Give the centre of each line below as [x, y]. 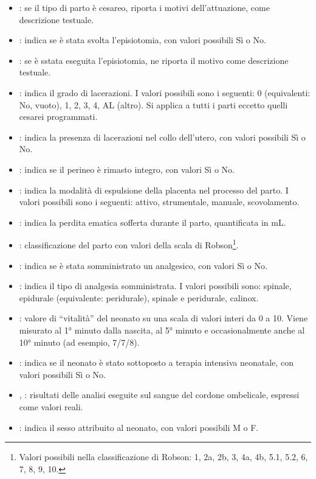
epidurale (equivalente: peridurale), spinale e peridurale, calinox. [139, 297]
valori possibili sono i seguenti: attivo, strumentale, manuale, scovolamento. [159, 202]
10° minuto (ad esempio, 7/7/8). [79, 342]
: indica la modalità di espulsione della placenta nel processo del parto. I [154, 190]
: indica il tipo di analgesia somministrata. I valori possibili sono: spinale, [155, 286]
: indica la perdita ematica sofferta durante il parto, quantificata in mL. [153, 222]
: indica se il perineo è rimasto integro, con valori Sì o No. [127, 169]
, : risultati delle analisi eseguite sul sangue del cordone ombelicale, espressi [159, 395]
